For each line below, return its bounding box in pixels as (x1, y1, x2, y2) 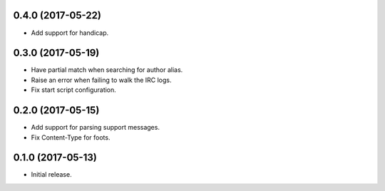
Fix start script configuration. (31, 86, 117, 94)
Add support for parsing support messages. (31, 123, 160, 132)
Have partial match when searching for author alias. (31, 66, 183, 74)
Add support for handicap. (31, 29, 109, 37)
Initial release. (31, 170, 72, 179)
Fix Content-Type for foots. (31, 133, 111, 142)
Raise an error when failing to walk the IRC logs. (31, 76, 172, 84)
